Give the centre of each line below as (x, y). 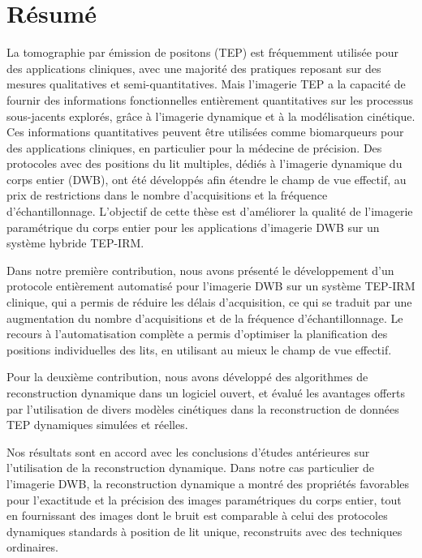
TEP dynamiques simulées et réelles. (97, 425)
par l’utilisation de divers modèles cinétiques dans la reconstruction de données (203, 408)
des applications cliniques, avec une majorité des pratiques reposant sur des (194, 68)
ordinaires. (32, 547)
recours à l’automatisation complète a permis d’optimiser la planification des (197, 334)
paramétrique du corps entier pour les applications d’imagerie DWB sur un (193, 227)
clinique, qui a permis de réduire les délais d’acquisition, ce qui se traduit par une (209, 302)
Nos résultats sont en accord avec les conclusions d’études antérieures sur (188, 451)
